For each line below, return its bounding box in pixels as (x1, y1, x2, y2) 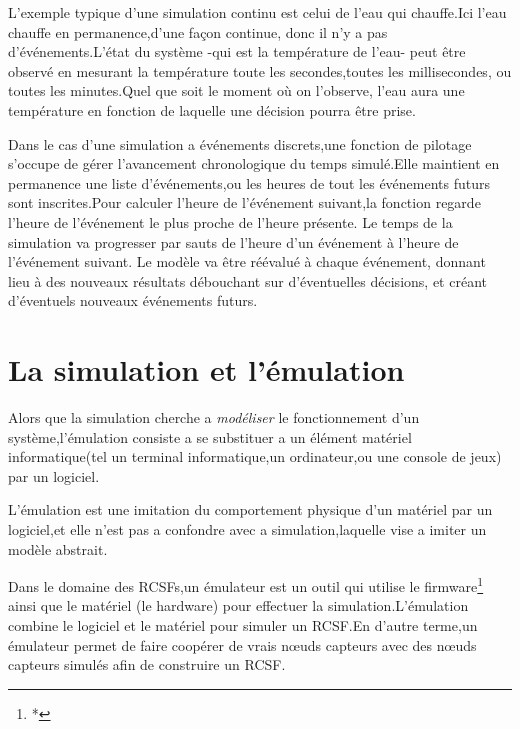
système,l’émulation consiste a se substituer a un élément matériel (8, 426, 412, 447)
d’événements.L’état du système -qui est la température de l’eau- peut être (8, 41, 466, 62)
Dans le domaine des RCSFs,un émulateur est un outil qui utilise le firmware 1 (8, 573, 484, 596)
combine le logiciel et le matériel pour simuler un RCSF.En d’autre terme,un (8, 615, 478, 636)
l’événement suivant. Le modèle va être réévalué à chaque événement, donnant (8, 251, 486, 272)
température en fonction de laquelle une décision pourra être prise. (8, 99, 416, 120)
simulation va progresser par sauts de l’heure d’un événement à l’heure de (8, 231, 459, 252)
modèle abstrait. (8, 538, 108, 559)
